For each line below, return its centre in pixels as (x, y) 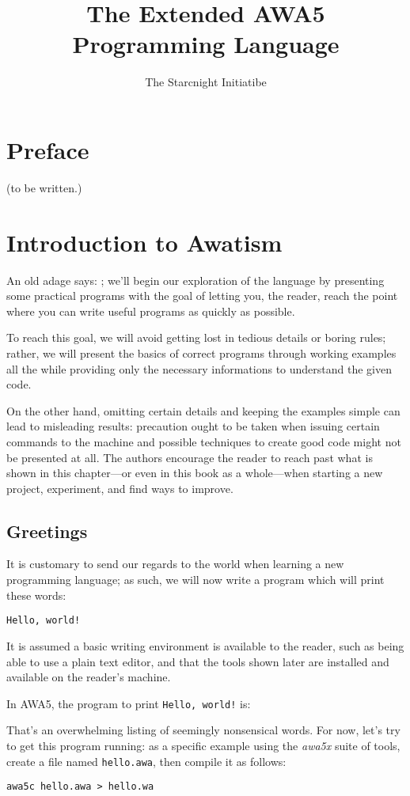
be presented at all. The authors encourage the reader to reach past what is (190, 457)
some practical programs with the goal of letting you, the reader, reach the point (202, 296)
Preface (48, 149)
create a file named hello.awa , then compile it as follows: (146, 761)
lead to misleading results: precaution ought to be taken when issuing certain (193, 426)
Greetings (47, 531)
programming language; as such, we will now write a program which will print (196, 580)
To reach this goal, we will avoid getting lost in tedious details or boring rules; (196, 337)
